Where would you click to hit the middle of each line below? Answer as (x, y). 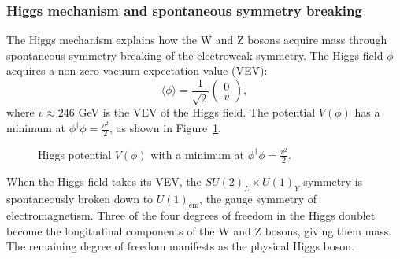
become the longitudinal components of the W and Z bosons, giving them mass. (199, 230)
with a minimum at (197, 154)
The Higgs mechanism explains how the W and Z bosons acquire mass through (197, 40)
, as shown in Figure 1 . (166, 128)
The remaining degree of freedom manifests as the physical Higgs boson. (180, 246)
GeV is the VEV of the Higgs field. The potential (197, 112)
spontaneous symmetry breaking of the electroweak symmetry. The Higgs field (195, 55)
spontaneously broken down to (80, 198)
